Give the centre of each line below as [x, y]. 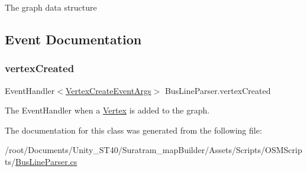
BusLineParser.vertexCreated [218, 90]
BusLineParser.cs [46, 161]
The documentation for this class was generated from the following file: [133, 130]
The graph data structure [51, 7]
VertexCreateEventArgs [108, 90]
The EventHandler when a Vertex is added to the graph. [107, 110]
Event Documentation [73, 39]
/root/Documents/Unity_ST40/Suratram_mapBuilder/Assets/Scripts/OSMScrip [153, 150]
